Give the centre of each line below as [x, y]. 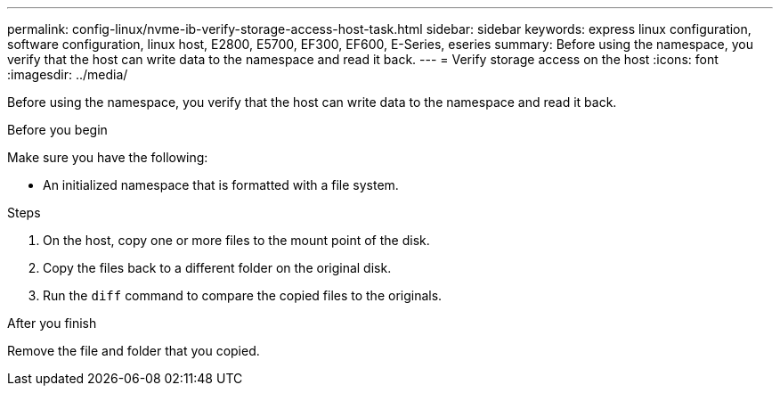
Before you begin [57, 130]
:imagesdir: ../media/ [68, 74]
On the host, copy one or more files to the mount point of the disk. [236, 240]
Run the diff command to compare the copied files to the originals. [243, 295]
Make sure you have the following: [108, 157]
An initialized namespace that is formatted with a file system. [221, 185]
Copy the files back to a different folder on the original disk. [217, 268]
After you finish [52, 323]
